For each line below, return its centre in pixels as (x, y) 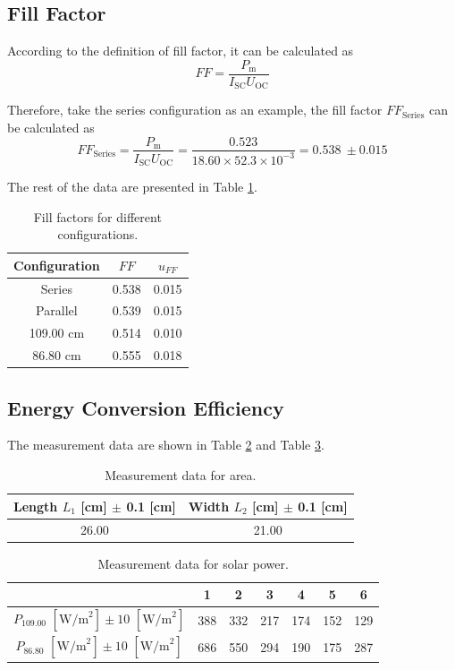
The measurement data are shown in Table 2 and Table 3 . (166, 445)
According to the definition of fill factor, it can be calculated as (181, 51)
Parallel (57, 310)
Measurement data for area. (181, 475)
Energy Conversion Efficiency (146, 407)
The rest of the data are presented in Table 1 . (132, 187)
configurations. (98, 234)
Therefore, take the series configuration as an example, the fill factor (195, 110)
